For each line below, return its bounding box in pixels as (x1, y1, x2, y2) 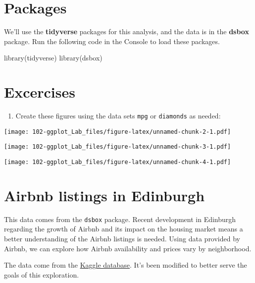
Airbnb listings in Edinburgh (4, 185, 205, 205)
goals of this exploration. (4, 269, 79, 280)
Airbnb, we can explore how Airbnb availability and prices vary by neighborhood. (4, 243, 252, 253)
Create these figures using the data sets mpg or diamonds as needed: (15, 111, 221, 121)
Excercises (4, 82, 75, 102)
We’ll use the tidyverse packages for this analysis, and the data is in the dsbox (4, 26, 249, 37)
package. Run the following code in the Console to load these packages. (4, 36, 220, 46)
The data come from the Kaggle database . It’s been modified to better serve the (4, 260, 247, 270)
